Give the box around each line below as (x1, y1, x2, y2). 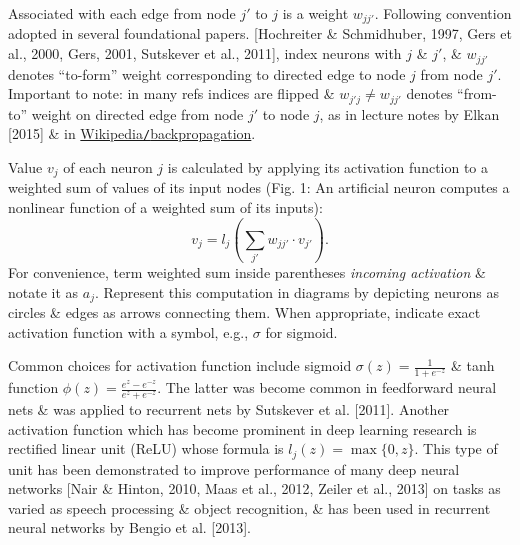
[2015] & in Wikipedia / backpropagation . (8, 123, 256, 144)
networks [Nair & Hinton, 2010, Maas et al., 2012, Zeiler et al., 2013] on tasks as (8, 478, 501, 499)
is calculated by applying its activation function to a (167, 156, 489, 177)
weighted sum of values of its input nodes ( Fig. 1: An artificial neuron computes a (8, 177, 510, 198)
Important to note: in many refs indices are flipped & (8, 83, 335, 104)
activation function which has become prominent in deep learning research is (8, 418, 477, 439)
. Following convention (374, 3, 512, 23)
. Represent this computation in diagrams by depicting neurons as (94, 281, 499, 302)
